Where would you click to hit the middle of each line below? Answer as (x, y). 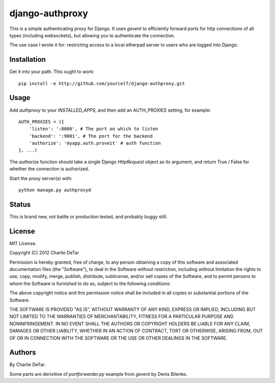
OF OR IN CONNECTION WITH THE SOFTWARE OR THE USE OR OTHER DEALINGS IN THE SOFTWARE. (118, 338)
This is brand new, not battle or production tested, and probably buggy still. (88, 216)
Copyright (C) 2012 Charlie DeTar (44, 253)
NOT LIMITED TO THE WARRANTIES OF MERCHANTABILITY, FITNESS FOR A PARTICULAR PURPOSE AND (121, 317)
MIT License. (23, 243)
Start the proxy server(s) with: (41, 178)
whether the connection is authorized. (49, 169)
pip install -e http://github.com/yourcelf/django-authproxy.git (102, 83)
